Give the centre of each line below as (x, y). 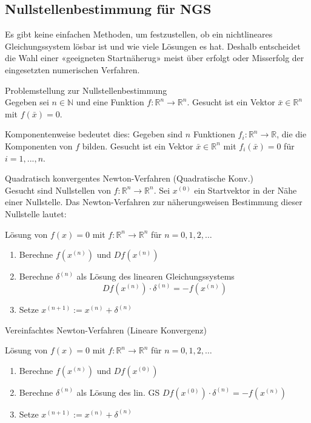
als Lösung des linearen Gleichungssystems (155, 276)
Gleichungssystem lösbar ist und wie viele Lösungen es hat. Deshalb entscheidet (153, 46)
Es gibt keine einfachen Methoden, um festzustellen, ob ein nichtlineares (139, 34)
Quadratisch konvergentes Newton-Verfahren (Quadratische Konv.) (129, 178)
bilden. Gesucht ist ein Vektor (138, 146)
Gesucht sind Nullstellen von (58, 190)
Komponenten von (39, 146)
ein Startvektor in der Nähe (246, 190)
